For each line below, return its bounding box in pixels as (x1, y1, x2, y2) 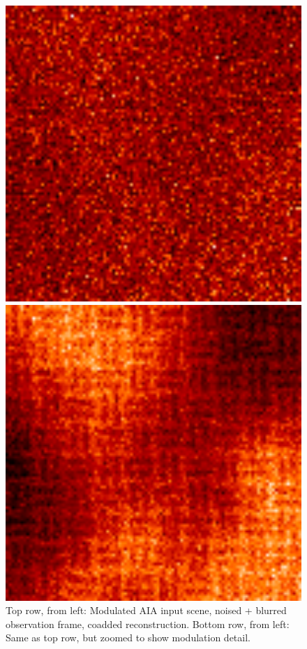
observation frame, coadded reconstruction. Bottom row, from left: (6, 616, 290, 631)
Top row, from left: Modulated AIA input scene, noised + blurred (6, 603, 287, 618)
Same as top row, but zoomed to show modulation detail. (6, 630, 250, 645)
